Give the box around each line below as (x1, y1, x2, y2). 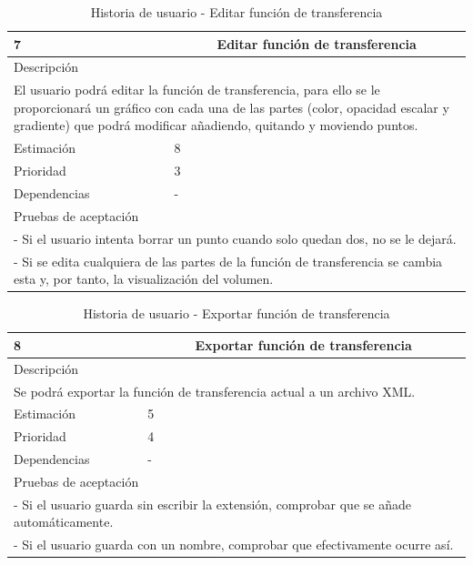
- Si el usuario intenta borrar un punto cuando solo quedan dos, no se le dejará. (14, 228, 457, 247)
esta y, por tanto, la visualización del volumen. (14, 269, 274, 288)
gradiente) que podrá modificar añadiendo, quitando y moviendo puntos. (14, 116, 418, 135)
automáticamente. (14, 512, 114, 531)
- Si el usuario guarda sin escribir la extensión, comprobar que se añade (14, 494, 411, 513)
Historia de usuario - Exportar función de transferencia (83, 304, 390, 323)
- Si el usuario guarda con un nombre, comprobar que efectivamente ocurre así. (14, 535, 454, 554)
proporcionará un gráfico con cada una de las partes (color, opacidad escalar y (14, 97, 449, 116)
